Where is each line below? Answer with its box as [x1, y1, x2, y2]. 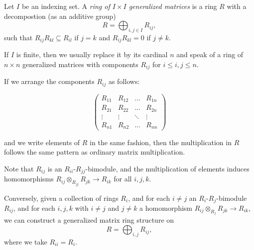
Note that [4, 163, 34, 173]
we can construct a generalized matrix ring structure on [4, 215, 174, 225]
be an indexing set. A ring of [21, 1, 110, 11]
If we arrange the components [4, 76, 95, 86]
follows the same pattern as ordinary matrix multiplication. [4, 147, 185, 157]
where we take [4, 236, 47, 247]
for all [114, 173, 132, 184]
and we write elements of [4, 137, 80, 147]
